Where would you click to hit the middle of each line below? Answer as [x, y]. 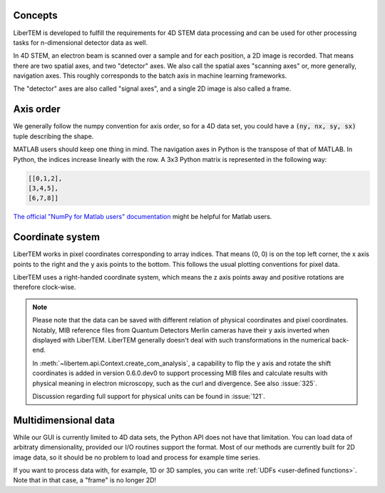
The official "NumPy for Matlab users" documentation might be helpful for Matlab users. [143, 217]
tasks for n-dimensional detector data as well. [80, 42]
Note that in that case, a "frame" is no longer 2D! [85, 480]
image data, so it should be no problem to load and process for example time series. [137, 457]
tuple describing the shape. [53, 136]
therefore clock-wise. [45, 287]
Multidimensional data [64, 420]
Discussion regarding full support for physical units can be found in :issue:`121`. [149, 396]
